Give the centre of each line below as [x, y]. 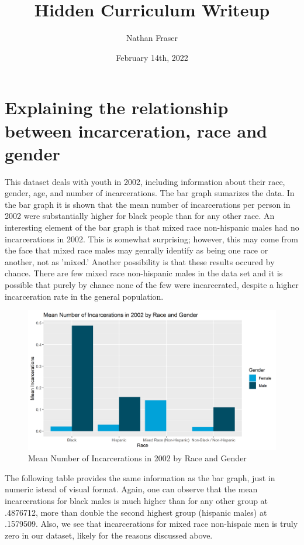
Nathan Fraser [152, 38]
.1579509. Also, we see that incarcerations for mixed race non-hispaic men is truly [151, 524]
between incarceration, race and [136, 130]
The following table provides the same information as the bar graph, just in [140, 477]
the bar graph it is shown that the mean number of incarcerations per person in [148, 204]
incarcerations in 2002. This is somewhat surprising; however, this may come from [152, 239]
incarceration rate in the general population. [84, 296]
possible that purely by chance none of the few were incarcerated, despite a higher [152, 284]
